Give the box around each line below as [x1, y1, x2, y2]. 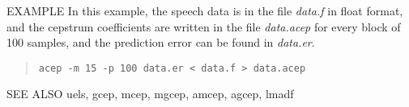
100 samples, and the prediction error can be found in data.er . [6, 34, 315, 51]
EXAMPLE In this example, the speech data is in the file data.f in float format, [6, 2, 403, 19]
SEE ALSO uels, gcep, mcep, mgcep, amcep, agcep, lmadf [6, 85, 294, 102]
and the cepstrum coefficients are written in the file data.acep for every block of [6, 18, 401, 35]
